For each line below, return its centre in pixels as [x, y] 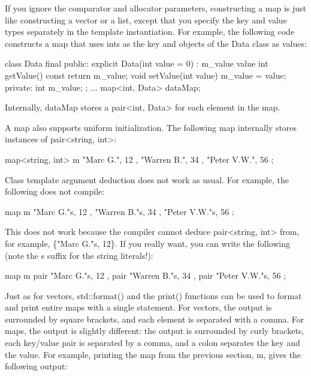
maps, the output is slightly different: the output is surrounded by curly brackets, [155, 331]
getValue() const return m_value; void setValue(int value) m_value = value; [146, 75]
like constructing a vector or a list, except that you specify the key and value [146, 20]
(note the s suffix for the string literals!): [79, 255]
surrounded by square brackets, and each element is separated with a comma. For [155, 319]
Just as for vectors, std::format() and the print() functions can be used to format [153, 295]
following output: [36, 366]
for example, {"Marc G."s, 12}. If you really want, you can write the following [147, 243]
